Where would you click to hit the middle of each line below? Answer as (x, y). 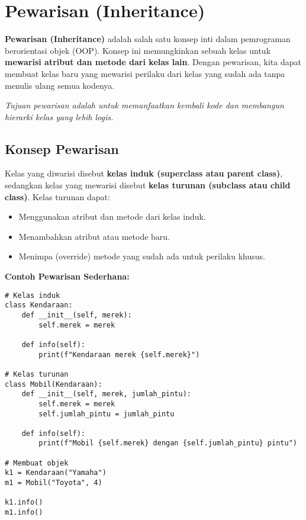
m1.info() (24, 513)
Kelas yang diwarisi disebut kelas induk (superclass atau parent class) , (144, 173)
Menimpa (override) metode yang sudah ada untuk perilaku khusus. (142, 256)
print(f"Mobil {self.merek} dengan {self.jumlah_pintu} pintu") (168, 443)
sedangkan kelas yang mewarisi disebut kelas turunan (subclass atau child (148, 185)
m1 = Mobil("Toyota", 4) (54, 483)
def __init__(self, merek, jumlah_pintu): (106, 394)
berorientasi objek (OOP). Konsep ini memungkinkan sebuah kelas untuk (138, 50)
